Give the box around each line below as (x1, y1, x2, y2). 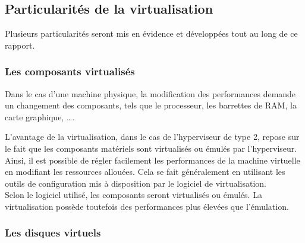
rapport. (5, 39, 35, 51)
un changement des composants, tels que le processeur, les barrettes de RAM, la (5, 99, 297, 111)
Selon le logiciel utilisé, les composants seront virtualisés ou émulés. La (5, 188, 262, 201)
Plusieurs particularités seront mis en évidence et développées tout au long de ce (5, 27, 298, 40)
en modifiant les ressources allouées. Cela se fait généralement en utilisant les (5, 165, 285, 178)
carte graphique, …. (5, 110, 75, 123)
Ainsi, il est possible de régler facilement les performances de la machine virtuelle (5, 154, 300, 166)
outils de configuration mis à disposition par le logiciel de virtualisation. (5, 177, 266, 189)
